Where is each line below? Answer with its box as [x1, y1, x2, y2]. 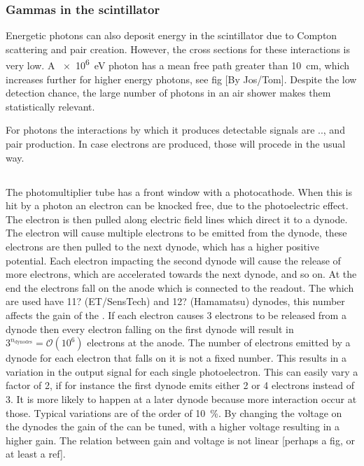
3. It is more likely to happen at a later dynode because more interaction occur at [6, 391, 357, 406]
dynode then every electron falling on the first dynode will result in [6, 321, 294, 336]
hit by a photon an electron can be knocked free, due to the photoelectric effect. [6, 198, 349, 213]
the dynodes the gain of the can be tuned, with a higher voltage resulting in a [6, 419, 340, 434]
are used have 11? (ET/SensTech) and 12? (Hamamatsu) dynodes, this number [6, 294, 345, 309]
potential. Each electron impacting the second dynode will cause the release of [6, 253, 341, 267]
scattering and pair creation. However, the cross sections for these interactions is [6, 41, 350, 56]
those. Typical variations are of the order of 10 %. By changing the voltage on [6, 405, 342, 420]
